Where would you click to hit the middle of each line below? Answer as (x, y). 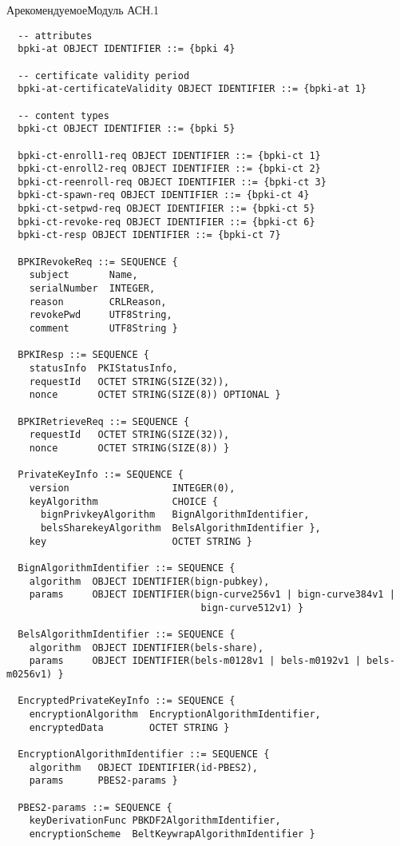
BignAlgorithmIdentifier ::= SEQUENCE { (127, 568)
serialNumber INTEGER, (92, 289)
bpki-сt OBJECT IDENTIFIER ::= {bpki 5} (127, 129)
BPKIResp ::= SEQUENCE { (83, 355)
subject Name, (83, 275)
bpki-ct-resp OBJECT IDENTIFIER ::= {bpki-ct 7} (149, 235)
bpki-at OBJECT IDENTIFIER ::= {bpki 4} (127, 49)
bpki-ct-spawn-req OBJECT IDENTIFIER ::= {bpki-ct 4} (164, 195)
